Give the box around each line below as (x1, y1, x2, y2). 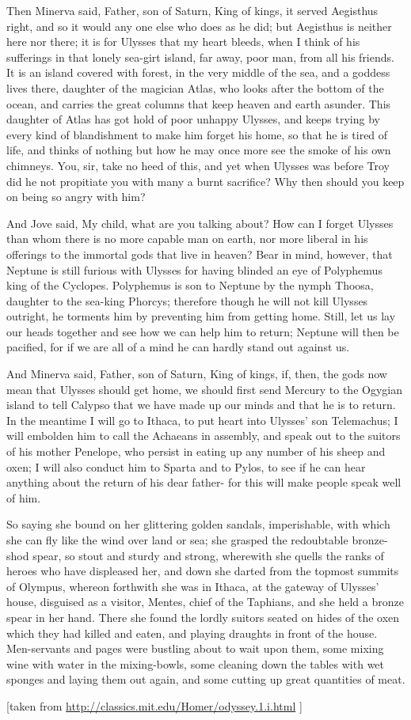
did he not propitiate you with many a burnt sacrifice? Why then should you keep (6, 172, 405, 189)
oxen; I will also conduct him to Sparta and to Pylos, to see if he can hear (6, 458, 366, 475)
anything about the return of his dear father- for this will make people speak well (6, 474, 401, 491)
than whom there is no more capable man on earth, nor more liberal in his (6, 230, 368, 247)
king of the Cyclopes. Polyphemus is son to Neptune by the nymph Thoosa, (6, 277, 374, 294)
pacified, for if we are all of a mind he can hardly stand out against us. (6, 339, 350, 355)
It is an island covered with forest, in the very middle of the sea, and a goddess (6, 64, 390, 81)
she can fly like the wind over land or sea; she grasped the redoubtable (6, 532, 348, 548)
